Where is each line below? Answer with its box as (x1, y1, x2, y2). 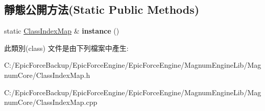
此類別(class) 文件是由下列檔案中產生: (4, 42, 129, 53)
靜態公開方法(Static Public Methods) (4, 2, 200, 17)
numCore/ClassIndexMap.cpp (4, 97, 98, 107)
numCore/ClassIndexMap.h (4, 69, 90, 80)
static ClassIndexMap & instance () (4, 25, 119, 36)
